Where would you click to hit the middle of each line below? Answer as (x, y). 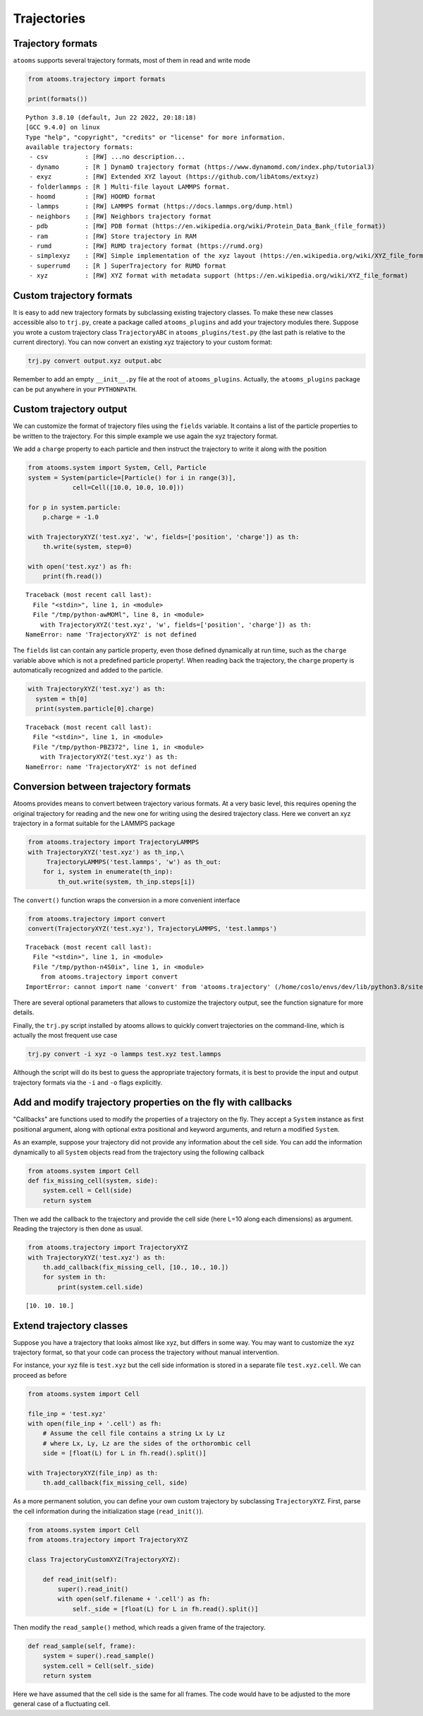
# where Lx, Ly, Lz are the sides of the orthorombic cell (147, 1443)
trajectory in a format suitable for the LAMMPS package (94, 824)
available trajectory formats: (80, 147)
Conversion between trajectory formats (102, 787)
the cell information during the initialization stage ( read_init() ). (108, 1511)
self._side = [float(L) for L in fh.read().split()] (165, 1609)
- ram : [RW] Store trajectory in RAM (113, 236)
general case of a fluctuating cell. (62, 1704)
